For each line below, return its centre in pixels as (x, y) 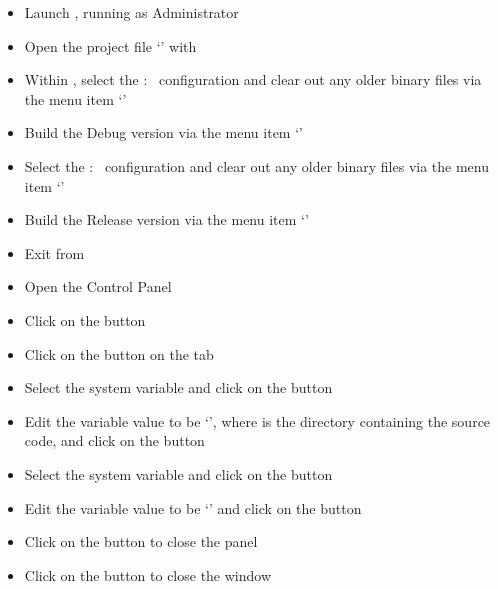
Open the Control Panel (98, 286)
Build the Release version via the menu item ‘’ (166, 219)
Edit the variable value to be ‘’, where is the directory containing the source (257, 420)
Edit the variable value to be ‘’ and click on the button (193, 507)
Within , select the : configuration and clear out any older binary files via (253, 79)
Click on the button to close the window (148, 574)
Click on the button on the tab (119, 353)
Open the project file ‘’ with (110, 45)
